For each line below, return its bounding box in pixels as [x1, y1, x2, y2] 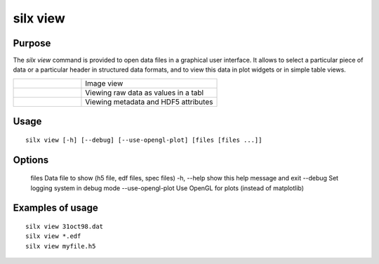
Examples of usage [13, 202, 98, 214]
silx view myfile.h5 [25, 242, 96, 250]
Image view [85, 78, 124, 88]
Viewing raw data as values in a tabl [85, 88, 204, 98]
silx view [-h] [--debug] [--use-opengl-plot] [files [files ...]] [25, 136, 262, 144]
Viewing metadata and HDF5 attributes [85, 97, 213, 107]
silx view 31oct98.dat [25, 223, 104, 231]
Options [13, 154, 49, 166]
